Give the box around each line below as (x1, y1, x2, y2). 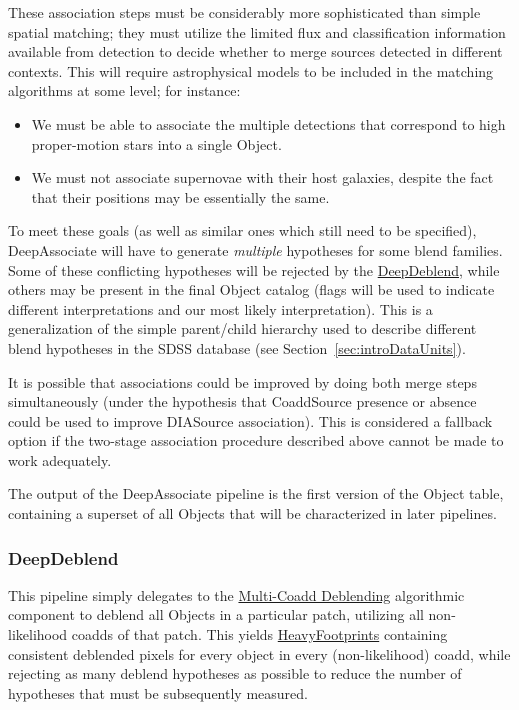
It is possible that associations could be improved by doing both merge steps (8, 371, 477, 392)
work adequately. (8, 449, 112, 470)
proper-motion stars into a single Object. (31, 133, 282, 154)
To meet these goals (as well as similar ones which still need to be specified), (8, 220, 477, 241)
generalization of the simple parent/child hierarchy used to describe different (8, 318, 477, 339)
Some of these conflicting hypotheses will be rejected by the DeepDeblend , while (8, 259, 500, 280)
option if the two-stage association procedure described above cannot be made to (8, 430, 504, 451)
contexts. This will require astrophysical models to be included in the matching (8, 60, 494, 81)
